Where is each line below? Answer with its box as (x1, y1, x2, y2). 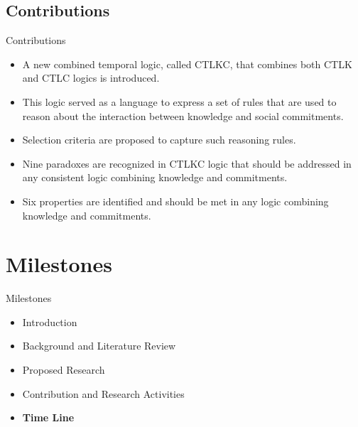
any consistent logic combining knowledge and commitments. (22, 170, 288, 185)
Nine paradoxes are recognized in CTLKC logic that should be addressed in (22, 156, 352, 171)
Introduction (22, 314, 77, 329)
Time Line (22, 410, 75, 425)
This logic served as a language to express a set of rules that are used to (22, 94, 337, 109)
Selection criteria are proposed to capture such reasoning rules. (22, 132, 296, 147)
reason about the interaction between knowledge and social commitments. (22, 108, 344, 123)
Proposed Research (22, 362, 105, 377)
